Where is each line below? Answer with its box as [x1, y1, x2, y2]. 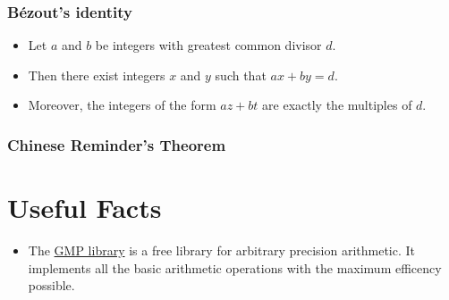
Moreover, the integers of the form [28, 96, 216, 114]
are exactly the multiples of [262, 96, 412, 114]
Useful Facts [7, 189, 162, 226]
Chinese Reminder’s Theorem [7, 133, 226, 155]
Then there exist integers [28, 65, 165, 84]
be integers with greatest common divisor [95, 36, 322, 54]
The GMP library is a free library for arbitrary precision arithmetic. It [28, 240, 416, 259]
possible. [28, 276, 75, 295]
